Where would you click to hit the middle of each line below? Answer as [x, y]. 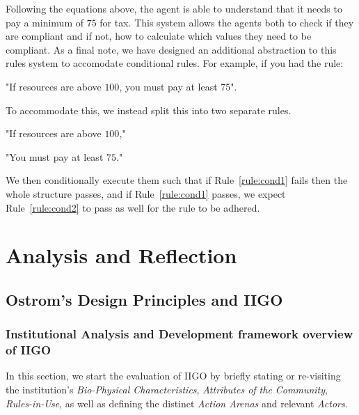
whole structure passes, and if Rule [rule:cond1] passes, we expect [146, 193]
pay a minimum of [45, 22]
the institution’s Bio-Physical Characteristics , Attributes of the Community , [167, 390]
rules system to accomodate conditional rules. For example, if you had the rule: [175, 63]
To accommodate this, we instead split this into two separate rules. [149, 110]
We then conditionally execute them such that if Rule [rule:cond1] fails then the [177, 180]
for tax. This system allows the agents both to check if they [227, 22]
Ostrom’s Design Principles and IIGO [144, 299]
